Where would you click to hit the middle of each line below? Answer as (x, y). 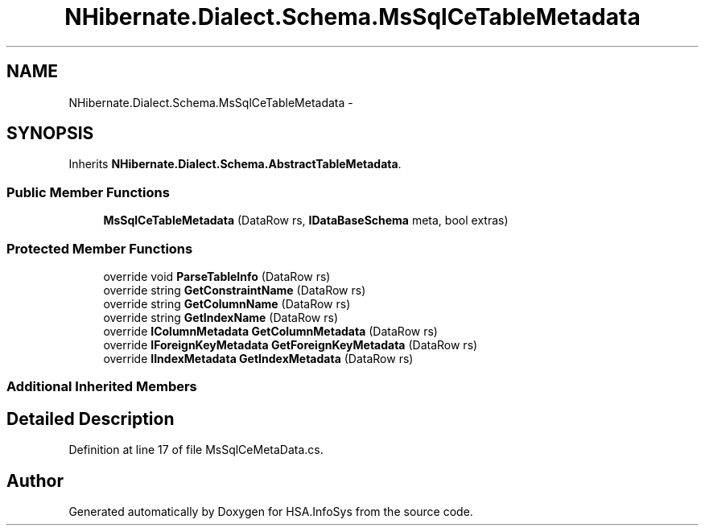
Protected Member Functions (100, 248)
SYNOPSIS (50, 134)
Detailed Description (91, 419)
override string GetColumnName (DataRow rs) (227, 303)
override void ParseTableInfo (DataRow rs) (217, 276)
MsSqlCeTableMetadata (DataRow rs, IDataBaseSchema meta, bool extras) (306, 221)
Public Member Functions (88, 192)
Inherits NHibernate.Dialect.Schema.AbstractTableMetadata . (235, 164)
